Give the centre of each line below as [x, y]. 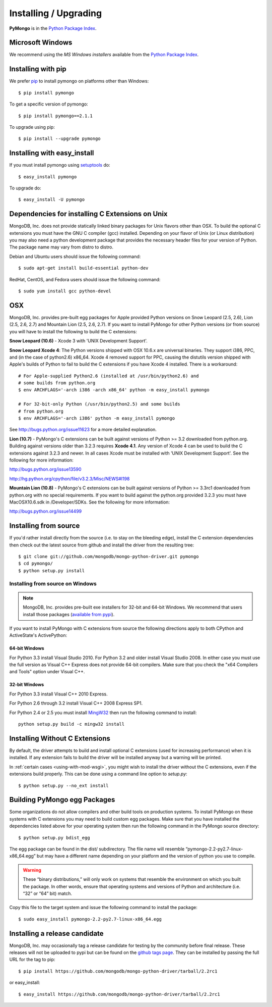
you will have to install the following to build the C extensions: [73, 331]
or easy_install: [25, 983]
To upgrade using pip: [32, 127]
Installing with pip [38, 69]
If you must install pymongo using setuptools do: [60, 165]
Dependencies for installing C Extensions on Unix [89, 214]
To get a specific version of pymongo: [49, 104]
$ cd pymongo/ [36, 564]
